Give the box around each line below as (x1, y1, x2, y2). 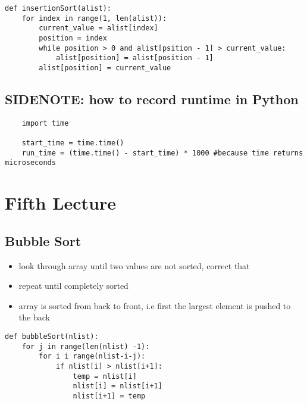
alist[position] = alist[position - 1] (55, 54, 214, 63)
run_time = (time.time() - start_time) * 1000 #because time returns (21, 148, 303, 157)
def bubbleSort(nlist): (5, 332, 99, 341)
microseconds (5, 158, 56, 167)
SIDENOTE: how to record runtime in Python (5, 89, 299, 108)
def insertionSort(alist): (5, 4, 111, 13)
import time (21, 119, 69, 127)
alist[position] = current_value (39, 63, 171, 72)
